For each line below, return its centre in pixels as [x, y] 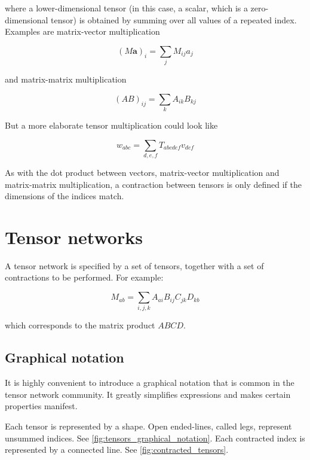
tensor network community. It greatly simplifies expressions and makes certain [148, 394]
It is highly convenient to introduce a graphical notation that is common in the [150, 383]
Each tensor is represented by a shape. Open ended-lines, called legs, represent [148, 426]
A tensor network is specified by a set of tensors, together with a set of [134, 265]
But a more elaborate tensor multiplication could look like [111, 125]
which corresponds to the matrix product [80, 325]
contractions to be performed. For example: [84, 277]
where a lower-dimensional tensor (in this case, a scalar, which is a [126, 8]
